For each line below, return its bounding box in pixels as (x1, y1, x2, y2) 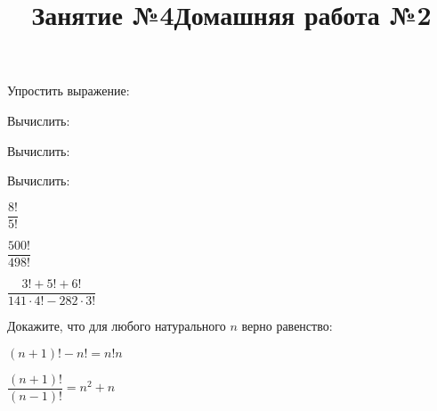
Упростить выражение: (7, 81, 130, 100)
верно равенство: (241, 316, 333, 334)
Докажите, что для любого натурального (7, 316, 226, 334)
